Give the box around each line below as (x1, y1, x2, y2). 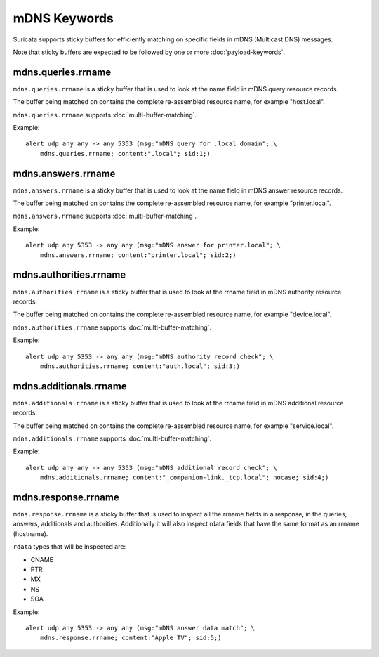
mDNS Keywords (13, 11, 114, 26)
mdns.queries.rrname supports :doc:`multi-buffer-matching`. (13, 110, 197, 119)
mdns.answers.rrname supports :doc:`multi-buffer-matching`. (13, 212, 197, 221)
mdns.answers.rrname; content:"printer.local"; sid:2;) (39, 251, 237, 259)
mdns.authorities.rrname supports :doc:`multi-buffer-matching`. (13, 323, 212, 332)
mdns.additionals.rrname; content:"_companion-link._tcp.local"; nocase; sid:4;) (39, 474, 329, 481)
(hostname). (13, 529, 48, 538)
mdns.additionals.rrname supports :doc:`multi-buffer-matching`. (13, 434, 212, 443)
